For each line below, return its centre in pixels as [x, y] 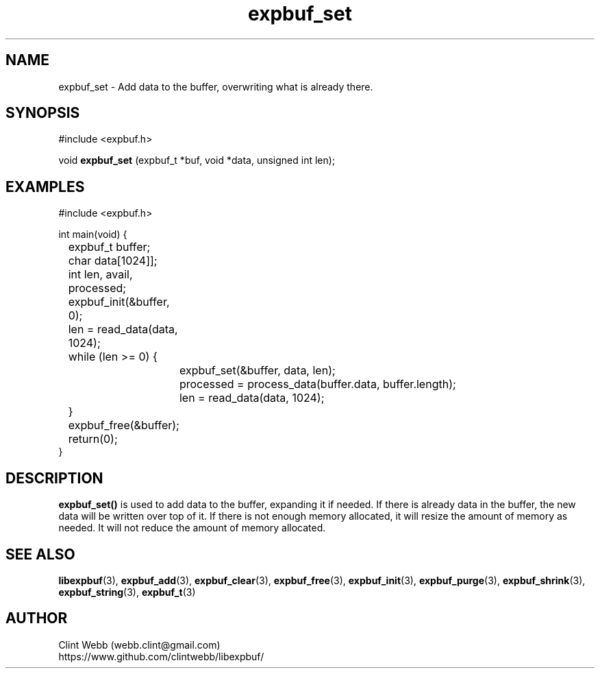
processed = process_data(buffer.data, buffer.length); [317, 384]
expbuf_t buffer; [109, 247]
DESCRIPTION [54, 478]
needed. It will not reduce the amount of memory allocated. [192, 528]
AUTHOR [37, 618]
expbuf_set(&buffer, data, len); [257, 371]
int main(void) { [93, 234]
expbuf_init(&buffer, [119, 302]
